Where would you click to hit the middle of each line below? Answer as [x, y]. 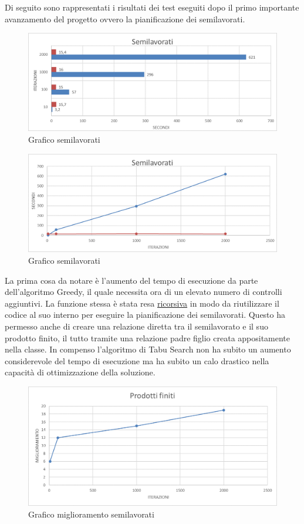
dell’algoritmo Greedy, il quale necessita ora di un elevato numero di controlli [143, 292]
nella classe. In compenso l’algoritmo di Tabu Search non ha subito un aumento [148, 349]
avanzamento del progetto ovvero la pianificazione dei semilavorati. [125, 19]
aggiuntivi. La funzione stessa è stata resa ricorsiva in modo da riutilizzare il [142, 303]
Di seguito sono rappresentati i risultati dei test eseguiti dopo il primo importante [152, 7]
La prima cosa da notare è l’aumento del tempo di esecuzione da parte [131, 280]
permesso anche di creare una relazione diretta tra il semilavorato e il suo [136, 326]
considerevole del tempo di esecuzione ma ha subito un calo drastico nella [137, 360]
